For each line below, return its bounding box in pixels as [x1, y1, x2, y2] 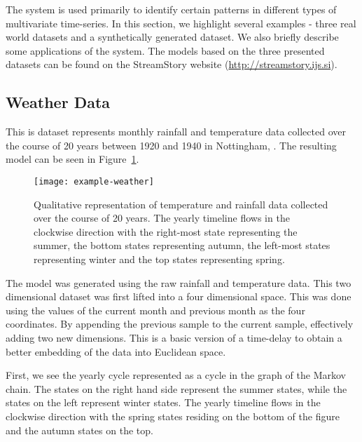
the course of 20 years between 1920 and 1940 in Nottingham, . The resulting [6, 138, 337, 152]
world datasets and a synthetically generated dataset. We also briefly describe [6, 29, 339, 44]
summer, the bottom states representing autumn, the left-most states [34, 238, 330, 253]
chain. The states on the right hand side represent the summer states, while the [6, 381, 347, 396]
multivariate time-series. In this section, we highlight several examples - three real [6, 15, 356, 30]
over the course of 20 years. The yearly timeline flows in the [34, 210, 290, 225]
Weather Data [6, 91, 111, 113]
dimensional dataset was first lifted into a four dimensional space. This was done [6, 289, 351, 304]
